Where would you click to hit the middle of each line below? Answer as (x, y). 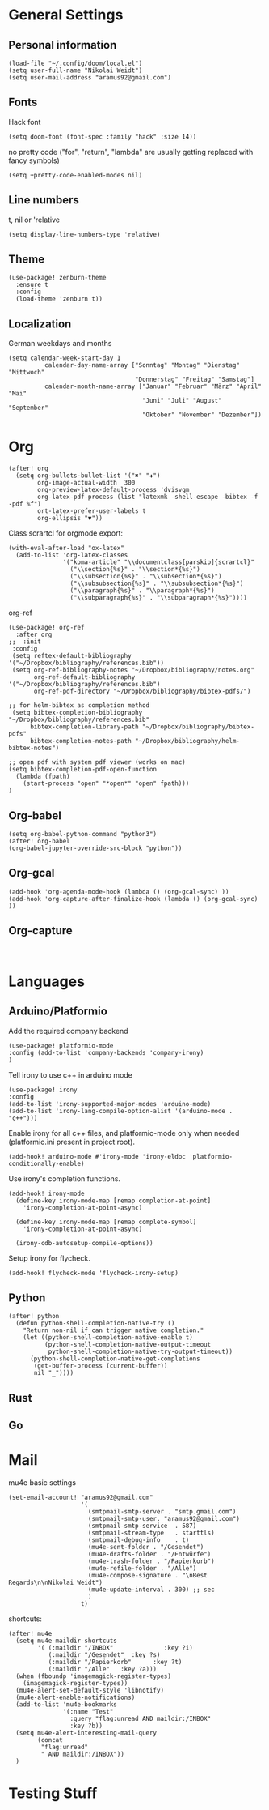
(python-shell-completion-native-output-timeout (128, 1345)
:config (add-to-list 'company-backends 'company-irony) (106, 1052)
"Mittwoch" (27, 373)
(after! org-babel (39, 841)
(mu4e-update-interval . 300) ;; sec (151, 1590)
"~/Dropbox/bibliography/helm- (187, 741)
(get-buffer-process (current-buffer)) (101, 1366)
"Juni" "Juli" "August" (182, 401)
